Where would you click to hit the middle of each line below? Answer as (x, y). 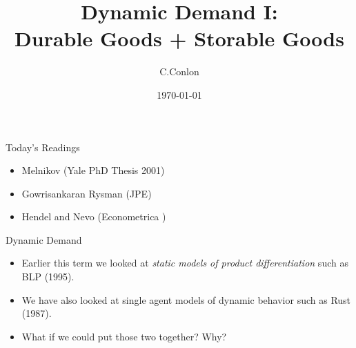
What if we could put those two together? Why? (124, 336)
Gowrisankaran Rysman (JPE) (87, 193)
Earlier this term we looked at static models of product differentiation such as (185, 263)
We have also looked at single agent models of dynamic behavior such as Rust (186, 299)
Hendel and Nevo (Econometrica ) (94, 216)
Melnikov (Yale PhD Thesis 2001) (93, 170)
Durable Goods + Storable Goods (179, 38)
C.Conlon (179, 71)
